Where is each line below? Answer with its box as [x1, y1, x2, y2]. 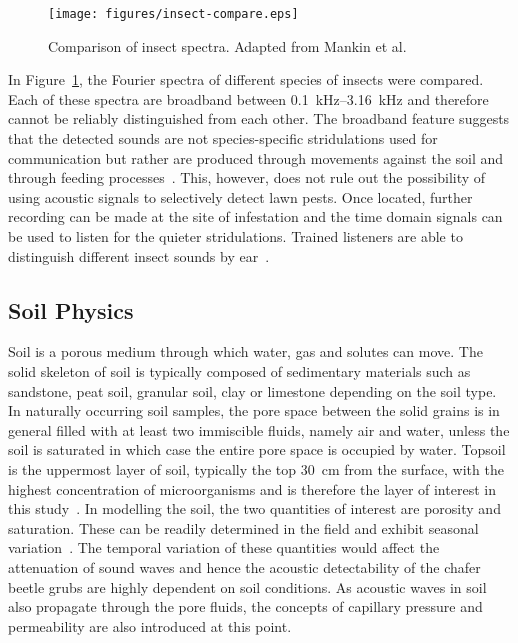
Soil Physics [8, 294, 134, 325]
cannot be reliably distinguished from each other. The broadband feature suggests [8, 108, 510, 129]
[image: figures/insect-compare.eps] [48, 7, 299, 21]
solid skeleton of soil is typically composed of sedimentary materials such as [8, 360, 471, 381]
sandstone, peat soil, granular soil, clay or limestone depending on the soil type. [8, 380, 497, 401]
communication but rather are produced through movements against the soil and [8, 147, 504, 168]
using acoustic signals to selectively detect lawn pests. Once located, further [8, 186, 473, 207]
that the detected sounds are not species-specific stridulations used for [8, 128, 438, 149]
